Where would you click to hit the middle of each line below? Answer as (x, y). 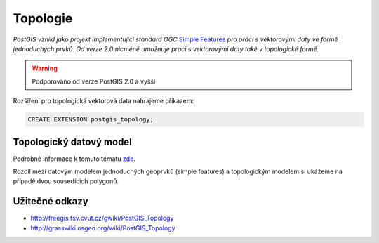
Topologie (43, 18)
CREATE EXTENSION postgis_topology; (91, 120)
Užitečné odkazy (51, 201)
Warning (45, 68)
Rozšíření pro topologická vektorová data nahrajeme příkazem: (104, 101)
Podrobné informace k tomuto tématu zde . (74, 159)
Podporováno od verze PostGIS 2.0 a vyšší (94, 81)
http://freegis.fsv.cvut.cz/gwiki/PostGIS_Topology (102, 218)
